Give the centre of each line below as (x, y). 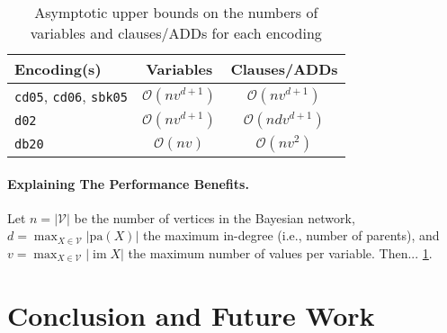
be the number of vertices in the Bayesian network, (215, 217)
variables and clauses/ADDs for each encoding (176, 33)
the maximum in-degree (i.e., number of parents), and (291, 235)
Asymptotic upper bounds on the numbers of (176, 12)
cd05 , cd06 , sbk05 (71, 96)
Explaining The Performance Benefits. (128, 183)
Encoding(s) (58, 69)
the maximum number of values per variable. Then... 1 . (280, 252)
